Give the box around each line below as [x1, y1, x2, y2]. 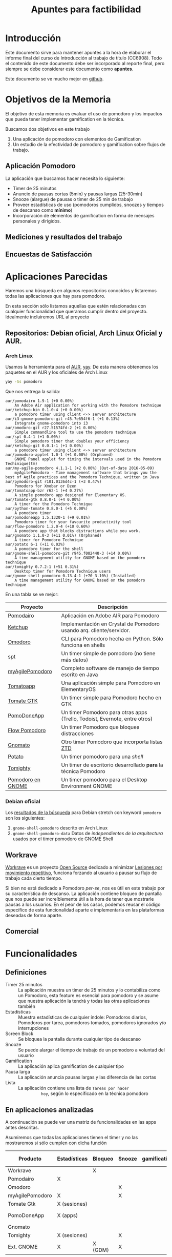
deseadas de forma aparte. [5, 913, 62, 919]
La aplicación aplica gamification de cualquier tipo [18, 1063, 124, 1069]
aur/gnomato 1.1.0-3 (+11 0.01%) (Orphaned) [5, 533, 102, 538]
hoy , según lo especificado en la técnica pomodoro [40, 1090, 148, 1097]
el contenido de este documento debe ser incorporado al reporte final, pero [5, 60, 165, 66]
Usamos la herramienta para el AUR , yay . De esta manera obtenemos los [5, 364, 159, 370]
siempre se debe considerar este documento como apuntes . [5, 66, 134, 72]
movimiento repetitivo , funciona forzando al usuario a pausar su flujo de [5, 870, 157, 876]
